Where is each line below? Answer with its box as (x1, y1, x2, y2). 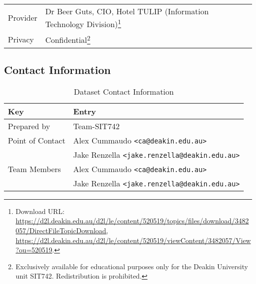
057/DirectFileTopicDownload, (15, 225, 108, 236)
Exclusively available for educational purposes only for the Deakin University (15, 261, 248, 271)
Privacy (8, 33, 34, 45)
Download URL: (15, 206, 64, 216)
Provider (8, 12, 37, 24)
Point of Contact (8, 134, 65, 146)
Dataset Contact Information (73, 85, 174, 97)
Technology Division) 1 (45, 17, 122, 30)
